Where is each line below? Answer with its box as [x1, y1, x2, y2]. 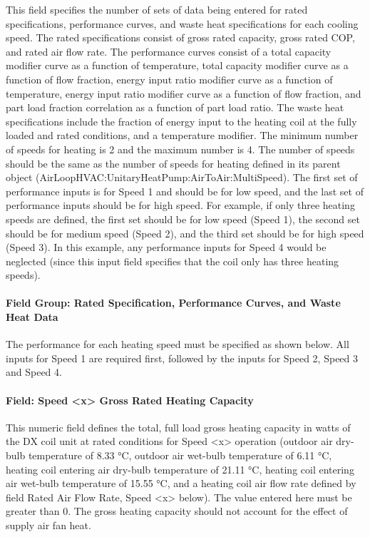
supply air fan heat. [6, 518, 91, 532]
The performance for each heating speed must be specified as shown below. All [6, 337, 349, 352]
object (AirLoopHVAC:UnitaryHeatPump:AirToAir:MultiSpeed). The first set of [6, 170, 358, 185]
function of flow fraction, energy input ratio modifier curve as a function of [6, 71, 333, 86]
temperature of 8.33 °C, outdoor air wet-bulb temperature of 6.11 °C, [28, 448, 332, 463]
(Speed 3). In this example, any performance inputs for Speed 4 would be [6, 240, 327, 255]
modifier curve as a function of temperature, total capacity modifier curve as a [6, 58, 349, 73]
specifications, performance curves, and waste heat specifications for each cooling [6, 16, 359, 31]
